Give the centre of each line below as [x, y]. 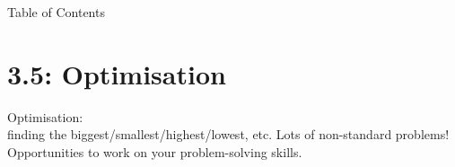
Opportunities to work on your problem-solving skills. [155, 151]
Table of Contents [56, 12]
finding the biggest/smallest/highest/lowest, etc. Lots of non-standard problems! [228, 134]
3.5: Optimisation [117, 73]
